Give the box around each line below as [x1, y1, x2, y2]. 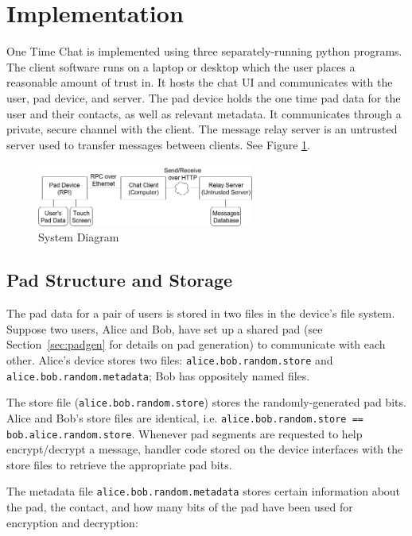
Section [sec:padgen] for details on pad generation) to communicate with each [6, 336, 386, 353]
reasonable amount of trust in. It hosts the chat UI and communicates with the [6, 74, 393, 91]
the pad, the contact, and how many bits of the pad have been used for [6, 499, 353, 515]
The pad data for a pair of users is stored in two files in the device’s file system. [6, 305, 395, 322]
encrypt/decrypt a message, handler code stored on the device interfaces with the [6, 441, 403, 457]
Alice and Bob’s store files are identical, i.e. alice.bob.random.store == [6, 409, 363, 426]
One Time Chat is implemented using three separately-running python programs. [6, 43, 402, 60]
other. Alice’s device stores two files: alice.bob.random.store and [6, 351, 333, 368]
